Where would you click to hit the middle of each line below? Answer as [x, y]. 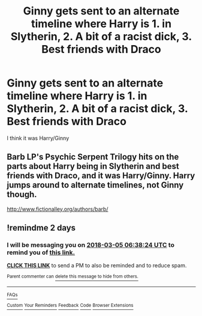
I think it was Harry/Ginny [38, 138]
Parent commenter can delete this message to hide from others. [73, 277]
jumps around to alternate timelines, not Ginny [95, 185]
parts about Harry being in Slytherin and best [93, 166]
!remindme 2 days [41, 228]
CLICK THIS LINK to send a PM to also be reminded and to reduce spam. [97, 266]
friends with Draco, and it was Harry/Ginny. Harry [101, 176]
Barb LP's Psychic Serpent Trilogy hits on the [93, 157]
